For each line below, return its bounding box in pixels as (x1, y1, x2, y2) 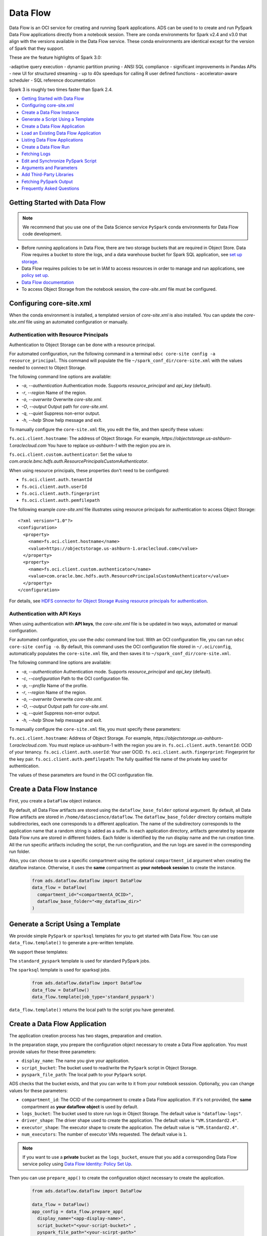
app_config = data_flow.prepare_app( (32, 1209, 124, 1214)
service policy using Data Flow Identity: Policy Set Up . (22, 1161, 133, 1167)
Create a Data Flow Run (21, 144, 70, 150)
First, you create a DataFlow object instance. (9, 798, 102, 804)
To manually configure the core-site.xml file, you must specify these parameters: (9, 726, 181, 732)
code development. (22, 231, 62, 237)
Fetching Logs (21, 151, 51, 157)
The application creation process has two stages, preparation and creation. (9, 1033, 163, 1039)
